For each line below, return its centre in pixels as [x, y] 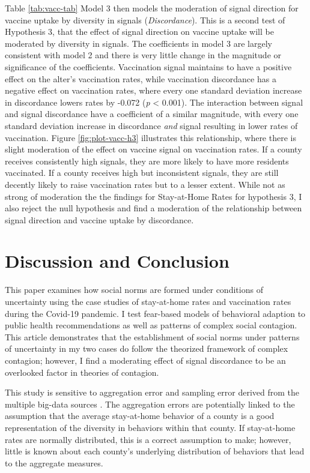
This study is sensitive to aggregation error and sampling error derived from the [152, 392]
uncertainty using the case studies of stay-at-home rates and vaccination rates [148, 301]
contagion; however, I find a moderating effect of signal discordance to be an [145, 360]
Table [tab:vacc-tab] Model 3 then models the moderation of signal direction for [152, 8]
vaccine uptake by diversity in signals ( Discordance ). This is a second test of [145, 20]
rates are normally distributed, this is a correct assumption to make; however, [148, 439]
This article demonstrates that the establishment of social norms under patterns [152, 336]
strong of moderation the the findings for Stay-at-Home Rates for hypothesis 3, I [153, 196]
